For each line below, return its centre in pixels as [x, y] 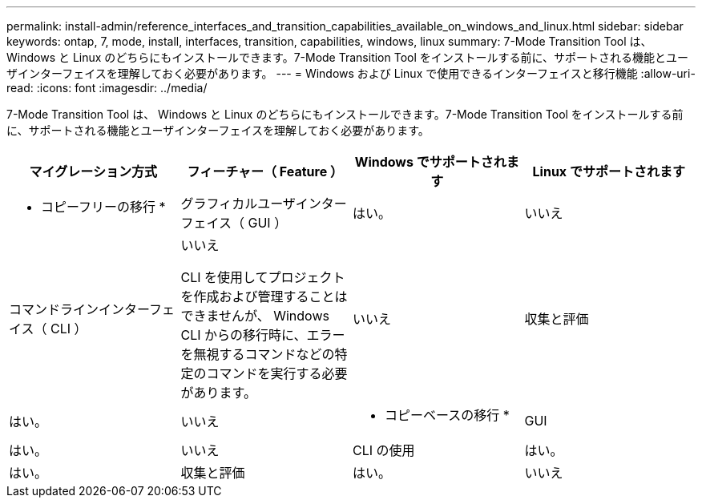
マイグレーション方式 [93, 171]
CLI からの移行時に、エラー [263, 335]
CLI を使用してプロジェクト [263, 277]
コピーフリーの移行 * [103, 207]
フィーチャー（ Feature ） [265, 171]
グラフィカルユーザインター [264, 204]
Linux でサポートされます [609, 171]
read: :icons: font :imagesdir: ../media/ [107, 88]
